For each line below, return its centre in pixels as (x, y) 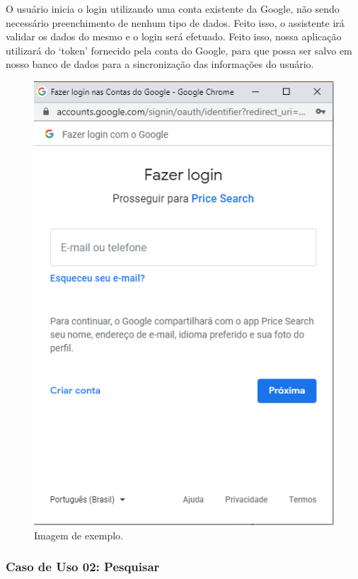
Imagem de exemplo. (79, 535)
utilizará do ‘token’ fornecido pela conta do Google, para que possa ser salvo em (179, 50)
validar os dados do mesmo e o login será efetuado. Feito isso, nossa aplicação (174, 36)
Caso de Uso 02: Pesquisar (83, 567)
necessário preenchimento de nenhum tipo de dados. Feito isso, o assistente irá (175, 22)
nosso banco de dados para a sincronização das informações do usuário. (160, 64)
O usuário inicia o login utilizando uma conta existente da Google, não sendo (173, 8)
